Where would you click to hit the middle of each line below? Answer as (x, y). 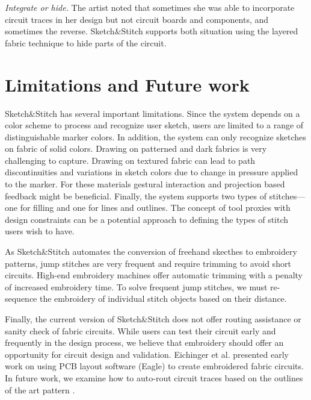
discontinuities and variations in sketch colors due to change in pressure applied (152, 172)
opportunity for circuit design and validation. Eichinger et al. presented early (147, 354)
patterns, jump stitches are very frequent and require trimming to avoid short (148, 263)
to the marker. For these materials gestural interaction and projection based (145, 184)
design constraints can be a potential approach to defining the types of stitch (147, 219)
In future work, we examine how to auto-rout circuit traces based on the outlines (154, 377)
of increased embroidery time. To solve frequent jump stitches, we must (136, 286)
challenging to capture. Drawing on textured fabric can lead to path (130, 160)
